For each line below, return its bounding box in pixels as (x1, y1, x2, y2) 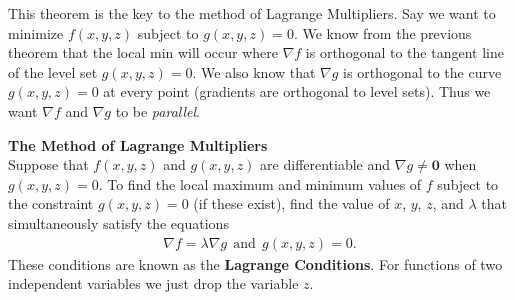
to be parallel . (115, 100, 200, 121)
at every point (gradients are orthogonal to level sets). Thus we (103, 81, 491, 102)
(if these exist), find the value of (193, 193, 390, 214)
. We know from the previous (293, 22, 472, 43)
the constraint (8, 193, 94, 214)
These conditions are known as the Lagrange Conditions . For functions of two (8, 253, 503, 274)
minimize (8, 22, 64, 43)
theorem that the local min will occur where (8, 42, 278, 63)
